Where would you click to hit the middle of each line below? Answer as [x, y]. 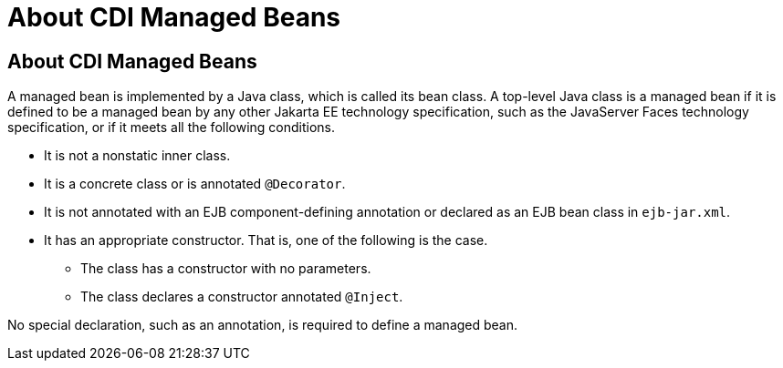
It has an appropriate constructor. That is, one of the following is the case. [266, 240]
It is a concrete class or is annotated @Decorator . [195, 184]
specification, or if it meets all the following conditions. [172, 128]
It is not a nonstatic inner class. [137, 156]
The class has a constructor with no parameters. [226, 269]
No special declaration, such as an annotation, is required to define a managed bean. [263, 325]
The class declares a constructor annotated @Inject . [242, 297]
